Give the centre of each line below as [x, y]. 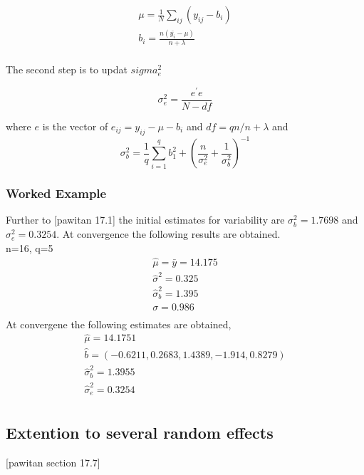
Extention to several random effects [140, 433]
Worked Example [56, 193]
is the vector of [75, 126]
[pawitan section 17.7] [53, 463]
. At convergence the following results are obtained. [168, 234]
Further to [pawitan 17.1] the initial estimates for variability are [145, 220]
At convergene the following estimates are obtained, [119, 324]
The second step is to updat [67, 69]
